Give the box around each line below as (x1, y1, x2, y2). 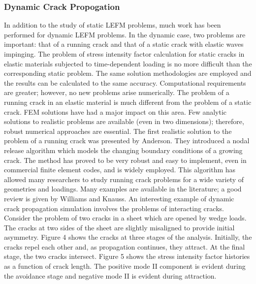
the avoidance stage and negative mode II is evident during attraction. (4, 270, 217, 281)
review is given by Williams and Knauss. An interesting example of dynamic (4, 193, 234, 203)
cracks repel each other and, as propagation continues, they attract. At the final (4, 241, 245, 252)
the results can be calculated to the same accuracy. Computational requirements (4, 77, 246, 88)
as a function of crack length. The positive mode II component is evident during (4, 261, 246, 271)
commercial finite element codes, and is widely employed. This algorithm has (4, 164, 236, 175)
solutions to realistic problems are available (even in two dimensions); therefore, (4, 116, 244, 126)
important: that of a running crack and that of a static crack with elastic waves (4, 39, 244, 49)
